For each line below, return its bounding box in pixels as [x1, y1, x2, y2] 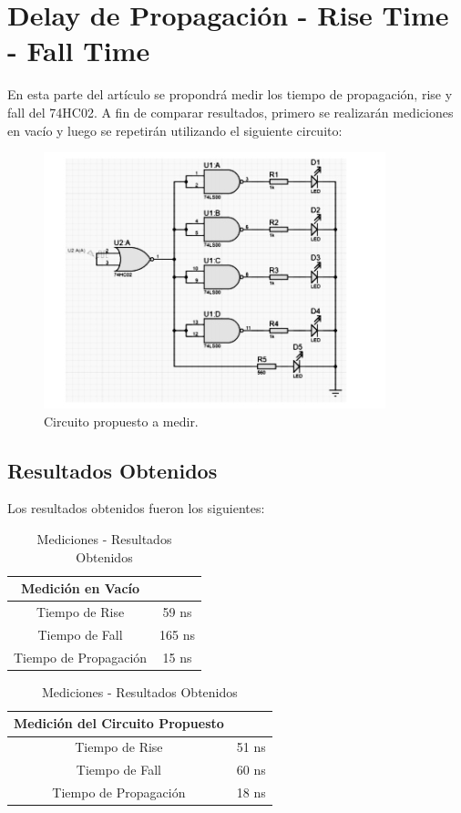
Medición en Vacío [21, 579, 140, 598]
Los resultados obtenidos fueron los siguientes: [7, 499, 265, 518]
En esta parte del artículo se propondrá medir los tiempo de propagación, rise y [7, 85, 453, 104]
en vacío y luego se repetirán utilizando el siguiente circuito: [7, 120, 343, 139]
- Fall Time [7, 32, 150, 69]
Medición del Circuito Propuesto [14, 714, 224, 733]
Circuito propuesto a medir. [44, 411, 199, 430]
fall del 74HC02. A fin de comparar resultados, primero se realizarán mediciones [7, 102, 454, 121]
